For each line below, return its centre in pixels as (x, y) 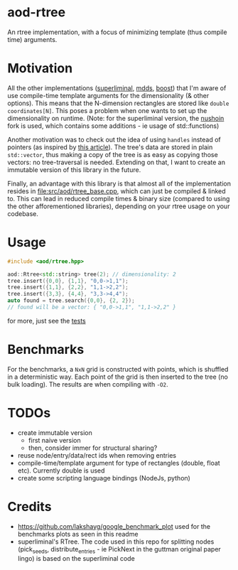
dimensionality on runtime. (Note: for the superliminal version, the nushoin (116, 118)
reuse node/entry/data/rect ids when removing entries (97, 455)
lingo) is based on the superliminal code (76, 558)
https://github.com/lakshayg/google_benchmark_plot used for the (114, 526)
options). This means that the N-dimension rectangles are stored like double (118, 103)
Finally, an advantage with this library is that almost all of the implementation (119, 183)
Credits (29, 507)
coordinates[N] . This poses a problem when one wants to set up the (107, 110)
